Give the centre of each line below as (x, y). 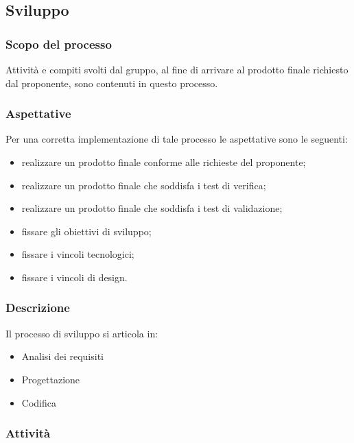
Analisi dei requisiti (63, 356)
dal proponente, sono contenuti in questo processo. (112, 83)
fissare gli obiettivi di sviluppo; (86, 231)
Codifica (39, 402)
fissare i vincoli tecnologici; (78, 254)
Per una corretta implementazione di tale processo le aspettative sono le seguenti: (177, 139)
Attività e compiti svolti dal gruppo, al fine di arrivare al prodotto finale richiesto (177, 69)
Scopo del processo (59, 44)
